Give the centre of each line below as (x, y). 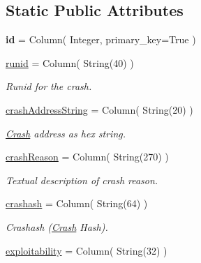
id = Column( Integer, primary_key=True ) (101, 39)
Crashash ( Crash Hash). (57, 226)
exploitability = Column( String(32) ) (87, 250)
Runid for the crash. (49, 86)
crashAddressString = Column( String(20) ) (99, 109)
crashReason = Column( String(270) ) (87, 157)
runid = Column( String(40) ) (70, 62)
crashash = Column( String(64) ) (77, 203)
